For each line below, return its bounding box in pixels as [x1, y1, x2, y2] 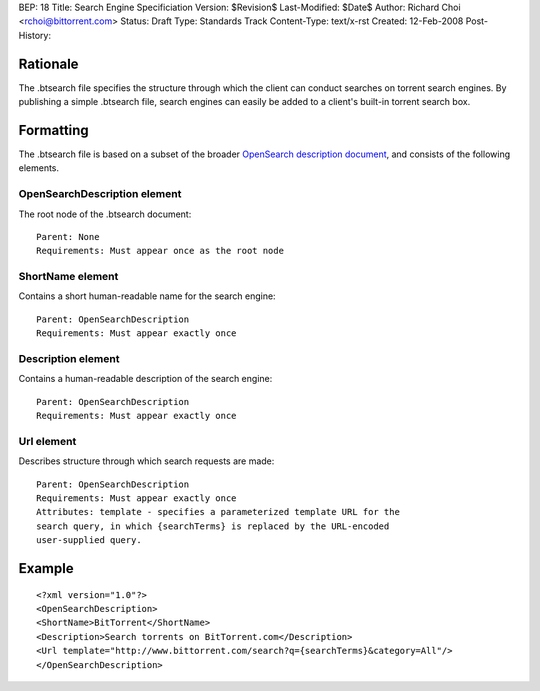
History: [18, 29, 52, 41]
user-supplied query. [36, 535, 142, 546]
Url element [18, 434, 77, 448]
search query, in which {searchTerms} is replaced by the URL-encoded [36, 520, 390, 532]
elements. [18, 162, 60, 174]
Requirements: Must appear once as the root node [36, 245, 285, 257]
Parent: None [36, 231, 100, 242]
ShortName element [18, 270, 119, 284]
